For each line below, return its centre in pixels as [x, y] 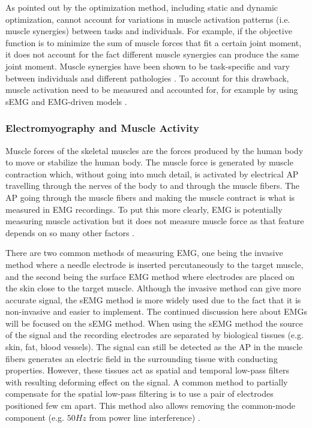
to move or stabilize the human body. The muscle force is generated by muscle [149, 162]
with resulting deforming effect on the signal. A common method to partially [147, 382]
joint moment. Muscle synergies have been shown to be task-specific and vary [148, 66]
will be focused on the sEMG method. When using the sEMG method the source [154, 323]
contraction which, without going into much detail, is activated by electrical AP [152, 174]
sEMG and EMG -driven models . [66, 101]
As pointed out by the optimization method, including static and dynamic [142, 7]
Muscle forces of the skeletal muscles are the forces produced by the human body [154, 150]
